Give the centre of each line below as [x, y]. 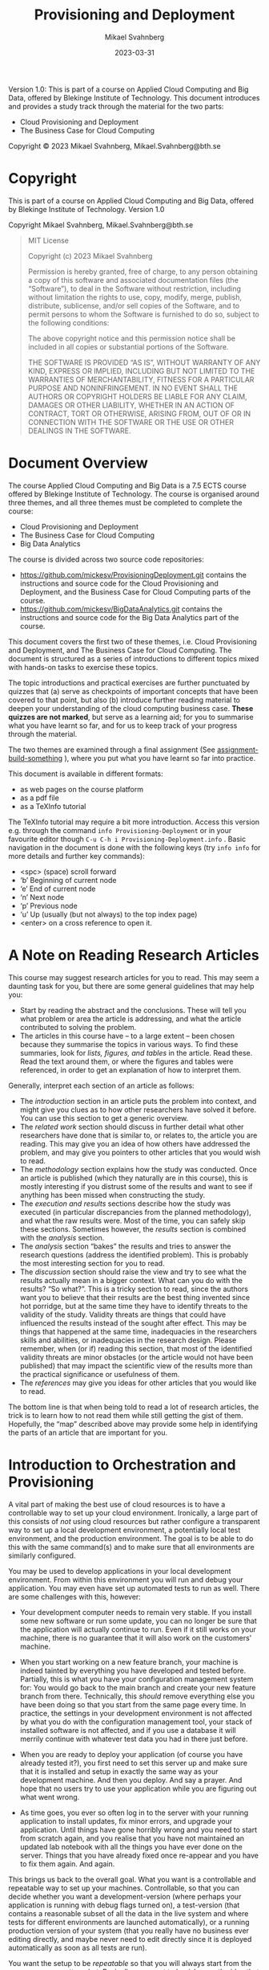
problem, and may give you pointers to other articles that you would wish [140, 1152]
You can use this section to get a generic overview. [104, 1118]
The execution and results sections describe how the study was [125, 1204]
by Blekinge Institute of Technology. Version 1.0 [86, 209]
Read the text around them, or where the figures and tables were [126, 1061]
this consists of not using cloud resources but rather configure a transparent [134, 1521]
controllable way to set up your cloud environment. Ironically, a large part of [133, 1513]
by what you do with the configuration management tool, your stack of [136, 1722]
